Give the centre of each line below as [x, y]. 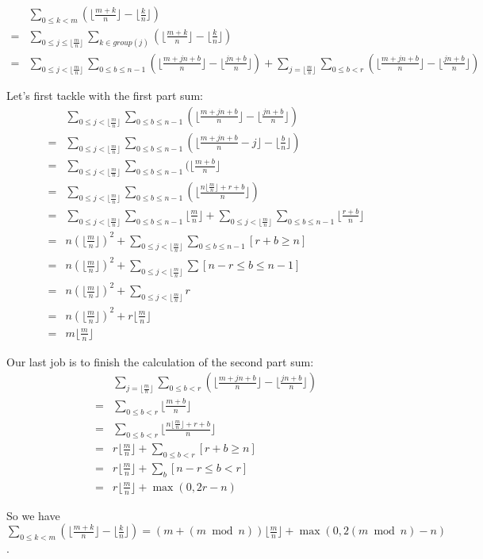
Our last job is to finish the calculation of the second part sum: [160, 361]
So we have [33, 515]
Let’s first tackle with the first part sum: [105, 95]
